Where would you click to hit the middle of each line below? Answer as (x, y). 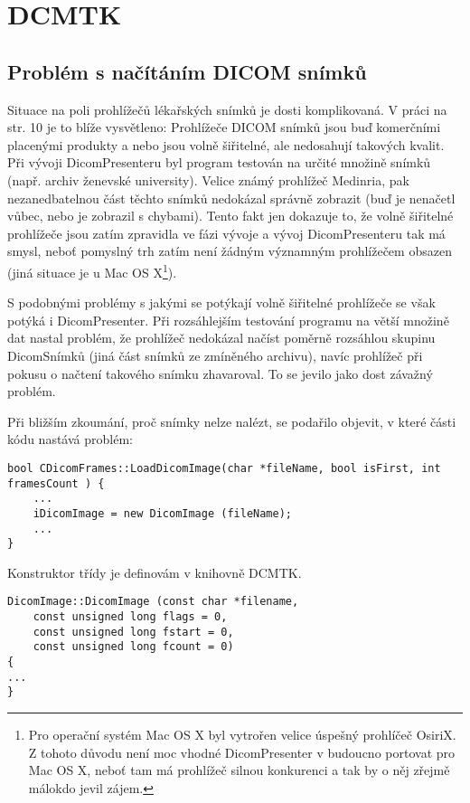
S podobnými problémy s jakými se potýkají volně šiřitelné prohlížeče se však (221, 302)
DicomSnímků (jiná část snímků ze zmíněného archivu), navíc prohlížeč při (215, 355)
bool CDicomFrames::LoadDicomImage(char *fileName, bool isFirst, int (224, 468)
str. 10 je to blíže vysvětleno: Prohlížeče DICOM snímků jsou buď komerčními (224, 127)
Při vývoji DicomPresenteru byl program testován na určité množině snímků (219, 162)
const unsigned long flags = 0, (130, 617)
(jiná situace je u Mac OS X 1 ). (92, 270)
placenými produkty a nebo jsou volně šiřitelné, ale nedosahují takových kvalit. (226, 144)
